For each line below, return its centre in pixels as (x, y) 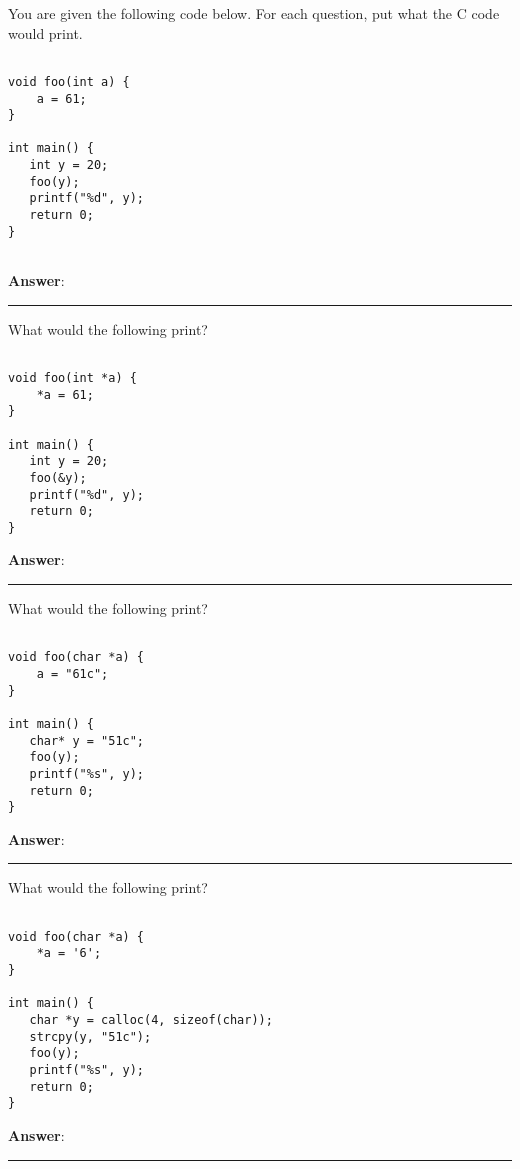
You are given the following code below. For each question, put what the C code (254, 13)
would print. (45, 32)
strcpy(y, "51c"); (90, 1036)
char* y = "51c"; (87, 740)
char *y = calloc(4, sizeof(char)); (151, 1020)
